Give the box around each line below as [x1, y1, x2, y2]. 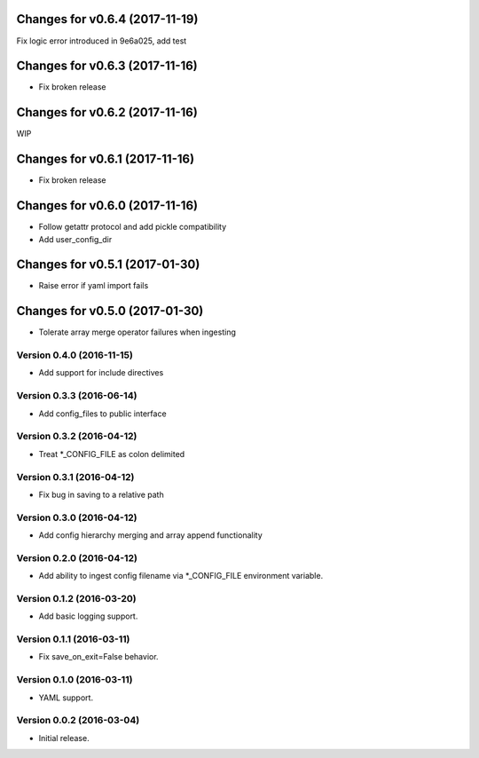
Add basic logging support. [38, 611, 138, 621]
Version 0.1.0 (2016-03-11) [16, 674, 133, 686]
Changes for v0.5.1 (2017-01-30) [16, 257, 200, 272]
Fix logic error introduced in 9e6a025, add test [16, 36, 187, 46]
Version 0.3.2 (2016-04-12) [16, 430, 137, 443]
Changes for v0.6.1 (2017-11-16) [16, 152, 195, 167]
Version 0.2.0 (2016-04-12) [16, 551, 137, 564]
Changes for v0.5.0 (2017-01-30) [16, 304, 204, 319]
